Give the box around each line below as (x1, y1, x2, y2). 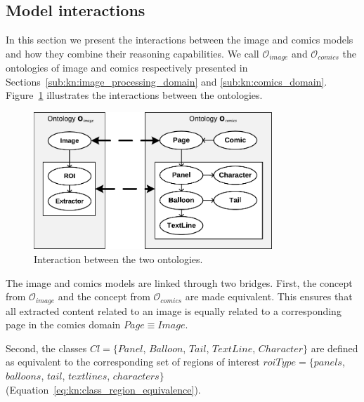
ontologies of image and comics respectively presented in (6, 60, 248, 75)
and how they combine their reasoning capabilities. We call (6, 46, 259, 60)
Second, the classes (6, 340, 87, 355)
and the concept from (58, 289, 150, 304)
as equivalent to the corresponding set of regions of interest (6, 354, 260, 369)
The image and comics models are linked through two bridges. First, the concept (6, 275, 353, 290)
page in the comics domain (6, 317, 121, 332)
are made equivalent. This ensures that (185, 289, 353, 304)
